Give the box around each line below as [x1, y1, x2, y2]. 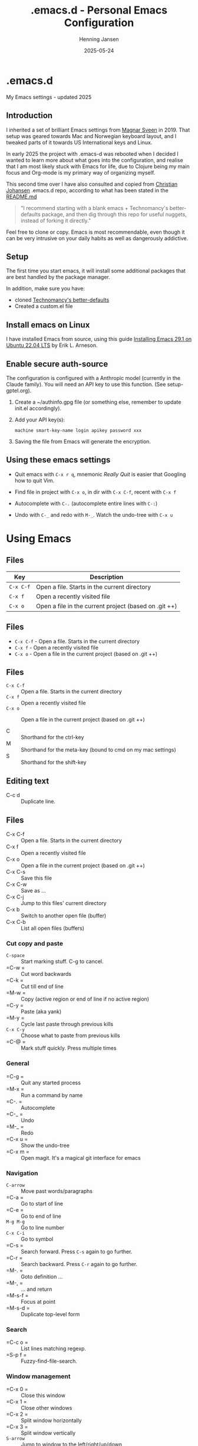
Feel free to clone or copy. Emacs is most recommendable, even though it [6, 228, 185, 235]
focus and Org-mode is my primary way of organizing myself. [6, 169, 156, 176]
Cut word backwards [21, 970, 72, 978]
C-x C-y [6, 1027, 25, 1033]
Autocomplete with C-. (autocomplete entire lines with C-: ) [14, 500, 158, 507]
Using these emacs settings [6, 455, 111, 465]
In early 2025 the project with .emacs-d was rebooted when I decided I [6, 150, 179, 157]
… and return [21, 1286, 52, 1293]
